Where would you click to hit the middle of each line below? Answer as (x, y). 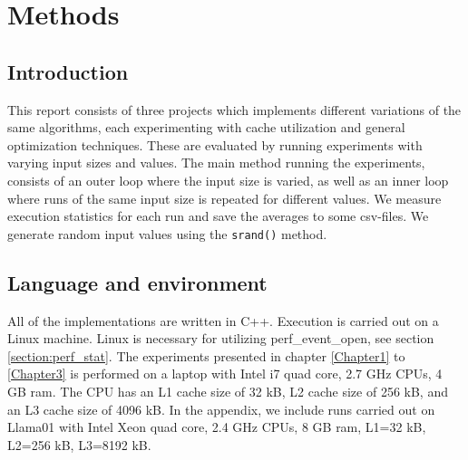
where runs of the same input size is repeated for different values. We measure (224, 198)
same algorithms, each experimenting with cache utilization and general (206, 127)
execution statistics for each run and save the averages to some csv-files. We (218, 216)
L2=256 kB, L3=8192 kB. (79, 444)
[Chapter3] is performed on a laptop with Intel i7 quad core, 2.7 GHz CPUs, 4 (225, 374)
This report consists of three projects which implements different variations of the (234, 109)
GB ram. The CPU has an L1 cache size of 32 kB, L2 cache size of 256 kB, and (228, 391)
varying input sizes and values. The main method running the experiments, (216, 163)
